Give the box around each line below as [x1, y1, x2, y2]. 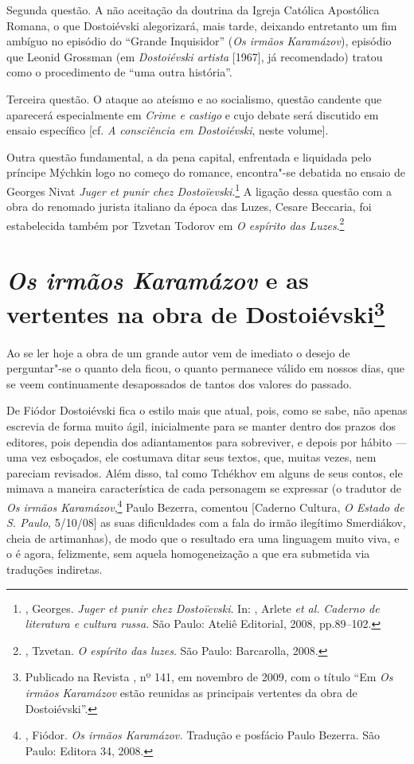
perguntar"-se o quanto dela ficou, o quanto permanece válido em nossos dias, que [6, 360, 404, 376]
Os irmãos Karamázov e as [6, 263, 309, 297]
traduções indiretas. [6, 561, 103, 578]
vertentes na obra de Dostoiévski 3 [6, 294, 385, 330]
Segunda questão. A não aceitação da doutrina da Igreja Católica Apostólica [6, 2, 380, 18]
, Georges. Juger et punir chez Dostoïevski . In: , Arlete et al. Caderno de [25, 599, 380, 616]
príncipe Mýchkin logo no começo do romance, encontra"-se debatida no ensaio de [6, 164, 405, 181]
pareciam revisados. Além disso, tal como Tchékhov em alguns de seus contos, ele [6, 464, 403, 481]
